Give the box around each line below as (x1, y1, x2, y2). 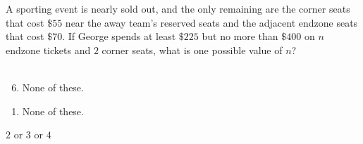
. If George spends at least (62, 29, 176, 44)
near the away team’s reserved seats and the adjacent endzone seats (65, 15, 358, 30)
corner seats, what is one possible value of (101, 42, 283, 57)
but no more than (202, 29, 278, 44)
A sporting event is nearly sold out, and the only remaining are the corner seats (6, 1, 350, 15)
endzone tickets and (6, 42, 91, 57)
